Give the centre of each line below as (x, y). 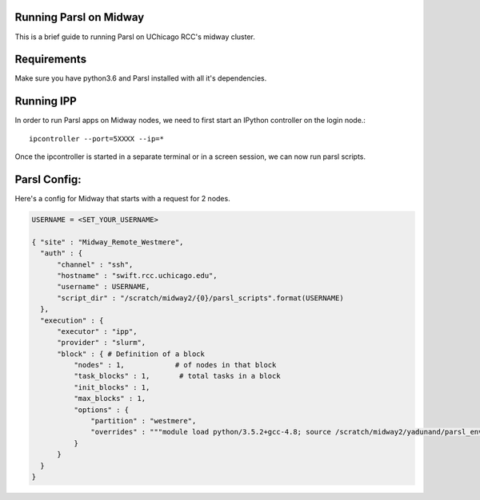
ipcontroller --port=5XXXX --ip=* (96, 139)
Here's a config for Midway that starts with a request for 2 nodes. (123, 199)
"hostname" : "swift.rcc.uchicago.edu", (137, 275)
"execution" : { (72, 320)
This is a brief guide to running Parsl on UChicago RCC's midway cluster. (135, 37)
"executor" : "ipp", (97, 331)
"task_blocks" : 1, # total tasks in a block (177, 376)
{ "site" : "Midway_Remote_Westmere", (108, 242)
